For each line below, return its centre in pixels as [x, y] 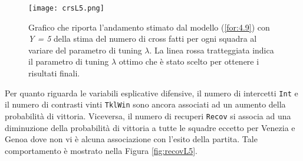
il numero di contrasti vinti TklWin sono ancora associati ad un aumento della [145, 104]
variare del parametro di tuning [85, 50]
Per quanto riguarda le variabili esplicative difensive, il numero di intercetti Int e [151, 93]
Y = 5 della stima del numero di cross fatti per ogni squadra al [143, 38]
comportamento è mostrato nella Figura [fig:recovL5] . [101, 150]
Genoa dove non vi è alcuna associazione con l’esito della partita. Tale [131, 139]
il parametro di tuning [69, 61]
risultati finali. [54, 73]
